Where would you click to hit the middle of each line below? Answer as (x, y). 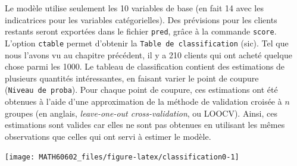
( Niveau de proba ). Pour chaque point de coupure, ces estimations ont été (141, 90)
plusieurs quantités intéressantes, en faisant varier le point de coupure (132, 78)
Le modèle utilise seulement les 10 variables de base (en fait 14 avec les (134, 8)
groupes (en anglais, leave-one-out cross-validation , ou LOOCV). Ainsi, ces (141, 113)
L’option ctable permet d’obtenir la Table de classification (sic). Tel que (147, 43)
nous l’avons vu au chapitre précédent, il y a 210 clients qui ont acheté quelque (148, 54)
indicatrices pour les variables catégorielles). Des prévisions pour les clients (141, 19)
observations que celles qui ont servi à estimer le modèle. (108, 136)
